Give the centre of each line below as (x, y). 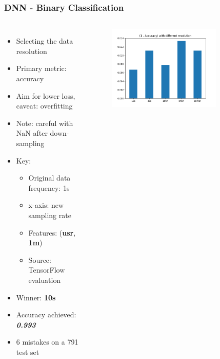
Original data (49, 178)
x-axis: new (46, 205)
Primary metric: (41, 68)
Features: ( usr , (52, 232)
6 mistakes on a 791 (47, 342)
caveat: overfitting (44, 106)
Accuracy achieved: (46, 315)
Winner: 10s (36, 297)
